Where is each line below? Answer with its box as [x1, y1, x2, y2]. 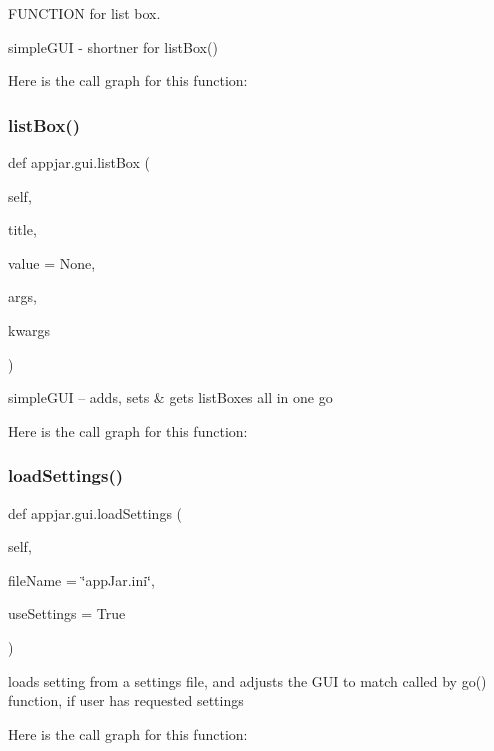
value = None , [8, 252, 96, 273]
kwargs [8, 319, 51, 340]
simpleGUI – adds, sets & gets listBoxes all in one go [8, 387, 333, 408]
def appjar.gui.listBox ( [8, 152, 150, 172]
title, [8, 219, 37, 240]
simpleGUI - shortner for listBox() [8, 36, 218, 57]
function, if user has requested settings [8, 690, 244, 711]
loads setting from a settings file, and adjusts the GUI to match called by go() [8, 670, 487, 691]
